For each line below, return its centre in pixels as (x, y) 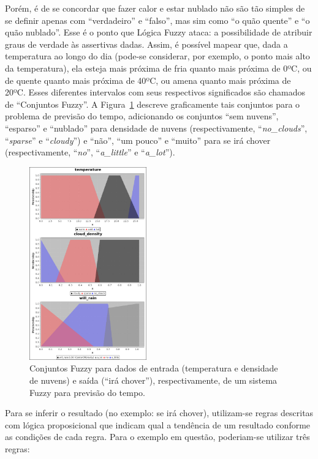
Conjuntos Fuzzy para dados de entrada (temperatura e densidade (154, 368)
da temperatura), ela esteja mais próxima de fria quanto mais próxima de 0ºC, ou (158, 68)
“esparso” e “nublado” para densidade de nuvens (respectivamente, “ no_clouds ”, (156, 128)
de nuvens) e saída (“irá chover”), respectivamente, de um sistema (153, 380)
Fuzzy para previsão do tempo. (87, 392)
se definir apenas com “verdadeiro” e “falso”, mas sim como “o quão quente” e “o (157, 20)
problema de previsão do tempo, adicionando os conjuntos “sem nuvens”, (142, 116)
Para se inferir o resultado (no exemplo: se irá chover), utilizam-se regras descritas (159, 413)
